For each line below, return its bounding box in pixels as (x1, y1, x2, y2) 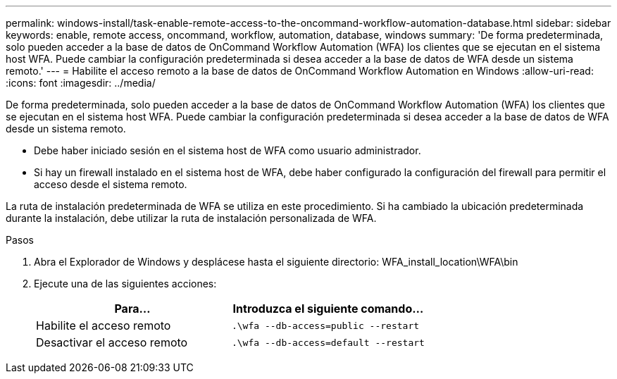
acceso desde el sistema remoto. (34, 178, 187, 190)
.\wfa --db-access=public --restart (231, 320, 420, 331)
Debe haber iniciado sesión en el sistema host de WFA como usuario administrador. (34, 144, 421, 156)
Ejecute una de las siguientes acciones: (34, 278, 217, 290)
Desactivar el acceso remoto (36, 335, 188, 349)
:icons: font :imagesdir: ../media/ (6, 77, 156, 89)
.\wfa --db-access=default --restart (231, 337, 425, 348)
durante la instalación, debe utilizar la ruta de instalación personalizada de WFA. (6, 212, 377, 224)
